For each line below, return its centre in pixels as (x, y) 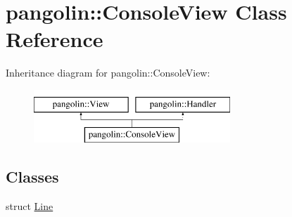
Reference (55, 39)
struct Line (30, 206)
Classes (32, 177)
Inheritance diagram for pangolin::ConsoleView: (108, 73)
